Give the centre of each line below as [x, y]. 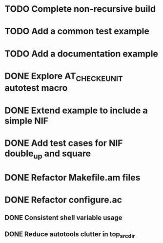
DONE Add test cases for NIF [64, 143]
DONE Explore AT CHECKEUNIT [64, 77]
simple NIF [27, 121]
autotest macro [36, 88]
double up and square [48, 154]
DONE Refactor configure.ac [63, 200]
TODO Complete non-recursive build [80, 9]
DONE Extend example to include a [76, 110]
